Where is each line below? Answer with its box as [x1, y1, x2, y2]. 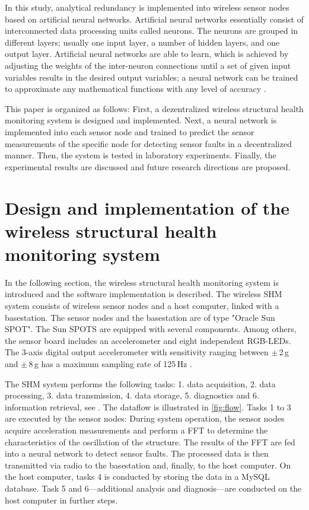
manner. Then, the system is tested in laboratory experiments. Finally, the [5, 149, 276, 161]
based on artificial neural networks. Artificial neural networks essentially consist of [5, 12, 304, 25]
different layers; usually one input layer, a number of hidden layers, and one [5, 36, 280, 48]
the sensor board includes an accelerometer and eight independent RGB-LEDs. [5, 334, 291, 346]
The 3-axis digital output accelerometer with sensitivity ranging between [5, 346, 269, 358]
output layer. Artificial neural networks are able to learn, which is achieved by [5, 47, 289, 60]
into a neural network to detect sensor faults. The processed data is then [5, 447, 269, 460]
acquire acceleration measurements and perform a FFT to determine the [5, 423, 268, 436]
